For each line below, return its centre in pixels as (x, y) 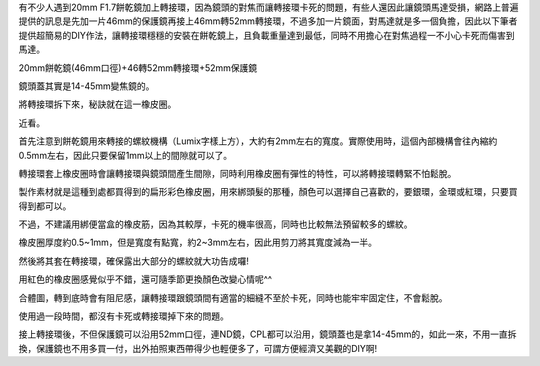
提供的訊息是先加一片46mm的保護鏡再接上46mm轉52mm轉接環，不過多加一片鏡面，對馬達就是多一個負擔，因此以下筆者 (268, 21)
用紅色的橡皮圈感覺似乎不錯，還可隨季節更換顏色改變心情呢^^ (145, 279)
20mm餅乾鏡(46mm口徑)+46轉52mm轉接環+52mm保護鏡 (138, 67)
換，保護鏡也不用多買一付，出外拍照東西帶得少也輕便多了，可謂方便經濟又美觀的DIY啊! (198, 348)
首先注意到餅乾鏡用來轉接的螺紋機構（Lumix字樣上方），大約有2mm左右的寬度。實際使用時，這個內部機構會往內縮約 (258, 141)
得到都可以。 (45, 206)
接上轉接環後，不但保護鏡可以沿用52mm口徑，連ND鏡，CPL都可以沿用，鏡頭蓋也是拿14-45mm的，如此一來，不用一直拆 (267, 334)
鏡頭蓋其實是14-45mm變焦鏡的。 (86, 86)
